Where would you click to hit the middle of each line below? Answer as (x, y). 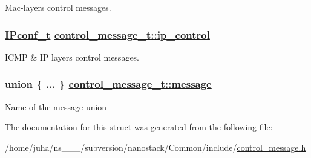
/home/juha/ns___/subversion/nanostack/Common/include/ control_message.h (155, 147)
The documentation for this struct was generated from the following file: (139, 127)
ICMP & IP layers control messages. (72, 57)
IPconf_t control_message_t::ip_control (107, 34)
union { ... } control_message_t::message (108, 84)
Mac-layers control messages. (58, 7)
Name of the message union (56, 106)
